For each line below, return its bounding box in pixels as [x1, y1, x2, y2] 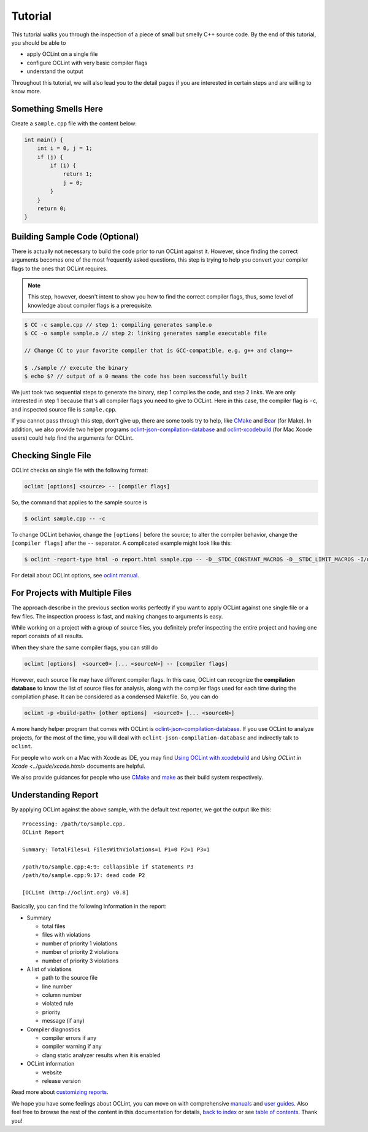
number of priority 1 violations [42, 940, 118, 947]
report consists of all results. [11, 633, 84, 640]
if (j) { [37, 154, 64, 160]
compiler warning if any [42, 1043, 102, 1050]
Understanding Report [11, 790, 99, 800]
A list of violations [26, 965, 72, 973]
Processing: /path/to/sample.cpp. [22, 820, 126, 827]
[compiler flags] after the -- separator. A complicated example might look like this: [11, 539, 232, 547]
